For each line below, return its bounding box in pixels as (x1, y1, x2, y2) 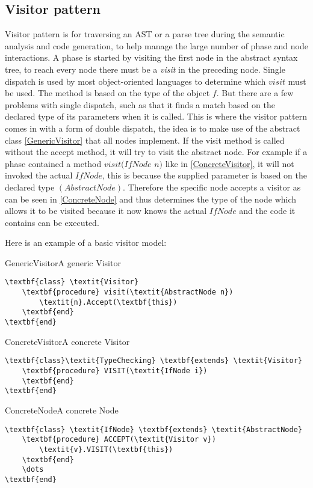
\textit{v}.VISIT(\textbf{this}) (39, 445, 173, 454)
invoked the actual (5, 169, 73, 181)
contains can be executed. (5, 216, 99, 228)
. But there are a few (216, 87, 294, 99)
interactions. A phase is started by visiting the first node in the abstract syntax (5, 51, 298, 64)
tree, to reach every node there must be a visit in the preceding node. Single (5, 63, 285, 75)
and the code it (239, 204, 296, 217)
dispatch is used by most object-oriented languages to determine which (5, 75, 266, 87)
